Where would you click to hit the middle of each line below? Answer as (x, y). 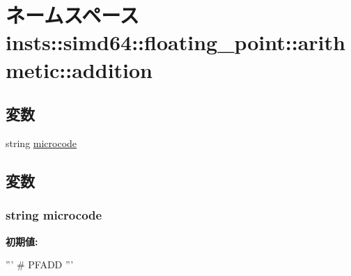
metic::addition (79, 69)
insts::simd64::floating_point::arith (175, 42)
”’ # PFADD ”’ (40, 264)
